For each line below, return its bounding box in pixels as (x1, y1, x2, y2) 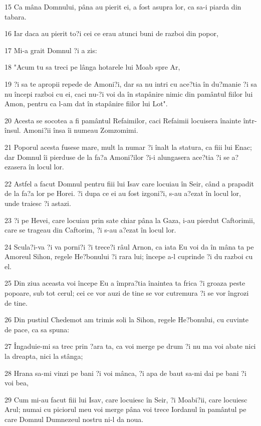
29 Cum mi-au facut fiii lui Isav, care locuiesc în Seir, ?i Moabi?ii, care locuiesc (5, 394, 247, 404)
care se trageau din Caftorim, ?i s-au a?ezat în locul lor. (5, 225, 176, 235)
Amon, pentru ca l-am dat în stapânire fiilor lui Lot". (5, 98, 168, 109)
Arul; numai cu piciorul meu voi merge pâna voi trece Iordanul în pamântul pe (5, 404, 246, 414)
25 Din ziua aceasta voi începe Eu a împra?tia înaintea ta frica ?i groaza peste (5, 278, 245, 288)
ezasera (5, 161, 27, 172)
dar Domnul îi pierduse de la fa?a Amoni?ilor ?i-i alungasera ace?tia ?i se (5, 151, 229, 162)
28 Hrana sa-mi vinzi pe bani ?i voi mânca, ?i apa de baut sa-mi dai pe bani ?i (5, 367, 246, 378)
